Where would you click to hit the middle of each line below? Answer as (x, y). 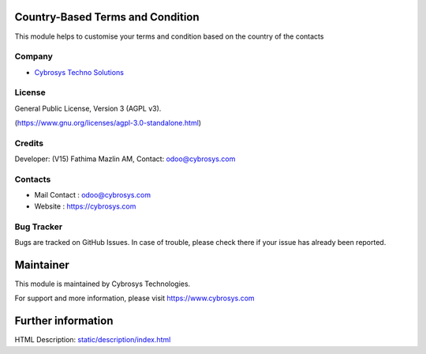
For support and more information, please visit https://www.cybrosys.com (135, 298)
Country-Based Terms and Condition (107, 17)
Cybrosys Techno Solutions (79, 72)
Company (34, 57)
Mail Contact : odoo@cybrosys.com (93, 195)
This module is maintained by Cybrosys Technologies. (103, 284)
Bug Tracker (39, 227)
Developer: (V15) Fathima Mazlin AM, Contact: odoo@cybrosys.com (125, 159)
